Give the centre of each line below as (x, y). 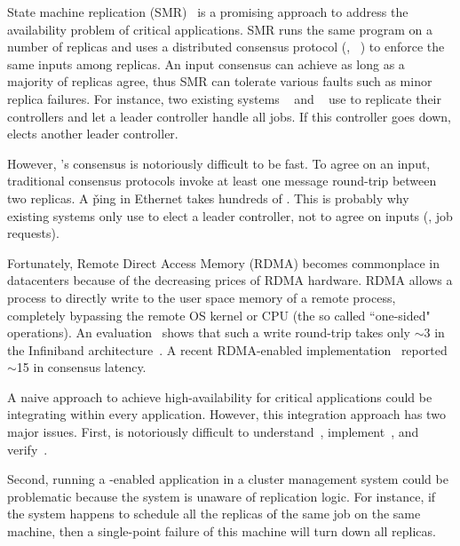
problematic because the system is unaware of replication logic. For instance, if (222, 496)
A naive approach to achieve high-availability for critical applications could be (220, 396)
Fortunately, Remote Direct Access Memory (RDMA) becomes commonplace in (223, 262)
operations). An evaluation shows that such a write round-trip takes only (209, 332)
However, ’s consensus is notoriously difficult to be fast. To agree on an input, (219, 163)
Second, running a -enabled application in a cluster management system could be (228, 479)
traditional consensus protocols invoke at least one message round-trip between (222, 181)
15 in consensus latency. (81, 367)
